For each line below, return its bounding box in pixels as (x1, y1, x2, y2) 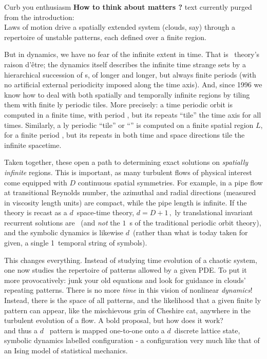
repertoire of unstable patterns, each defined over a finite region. (4, 31, 206, 42)
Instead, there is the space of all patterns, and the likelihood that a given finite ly (4, 295, 261, 306)
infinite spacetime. (4, 139, 62, 150)
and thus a (4, 325, 38, 335)
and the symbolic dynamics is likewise (4, 227, 124, 238)
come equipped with (4, 177, 67, 187)
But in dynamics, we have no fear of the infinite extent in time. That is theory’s (4, 49, 260, 60)
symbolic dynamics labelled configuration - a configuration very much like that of (4, 335, 260, 346)
